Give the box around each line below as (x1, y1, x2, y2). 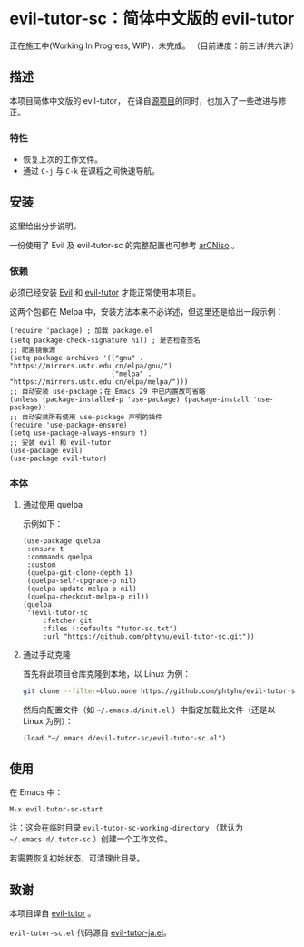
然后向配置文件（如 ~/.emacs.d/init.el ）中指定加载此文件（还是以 (22, 704, 276, 715)
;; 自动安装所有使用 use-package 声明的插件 (9, 413, 163, 422)
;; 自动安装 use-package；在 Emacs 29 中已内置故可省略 (9, 388, 206, 397)
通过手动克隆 (22, 650, 71, 660)
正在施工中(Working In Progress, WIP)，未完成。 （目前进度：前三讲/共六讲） (9, 40, 299, 51)
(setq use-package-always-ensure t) (9, 428, 148, 438)
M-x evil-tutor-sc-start (9, 805, 103, 814)
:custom (26, 560, 56, 569)
